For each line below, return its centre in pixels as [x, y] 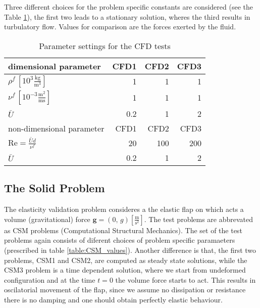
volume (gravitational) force [47, 219]
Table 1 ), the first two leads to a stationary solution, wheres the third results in [127, 16]
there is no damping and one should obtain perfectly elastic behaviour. [113, 299]
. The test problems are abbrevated [199, 219]
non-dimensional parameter [56, 128]
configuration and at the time [50, 279]
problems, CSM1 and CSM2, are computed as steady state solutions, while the [126, 260]
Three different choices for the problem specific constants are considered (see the [128, 7]
